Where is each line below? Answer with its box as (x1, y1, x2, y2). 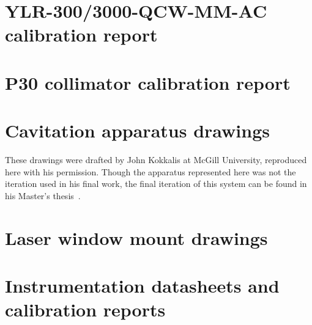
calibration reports (5, 297, 166, 322)
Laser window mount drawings (5, 225, 268, 250)
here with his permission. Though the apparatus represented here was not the (5, 165, 296, 178)
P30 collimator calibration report (5, 70, 291, 95)
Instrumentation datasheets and (5, 273, 280, 298)
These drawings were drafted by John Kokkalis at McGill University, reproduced (5, 153, 307, 166)
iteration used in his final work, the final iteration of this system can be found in (5, 177, 307, 190)
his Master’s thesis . (5, 189, 81, 202)
